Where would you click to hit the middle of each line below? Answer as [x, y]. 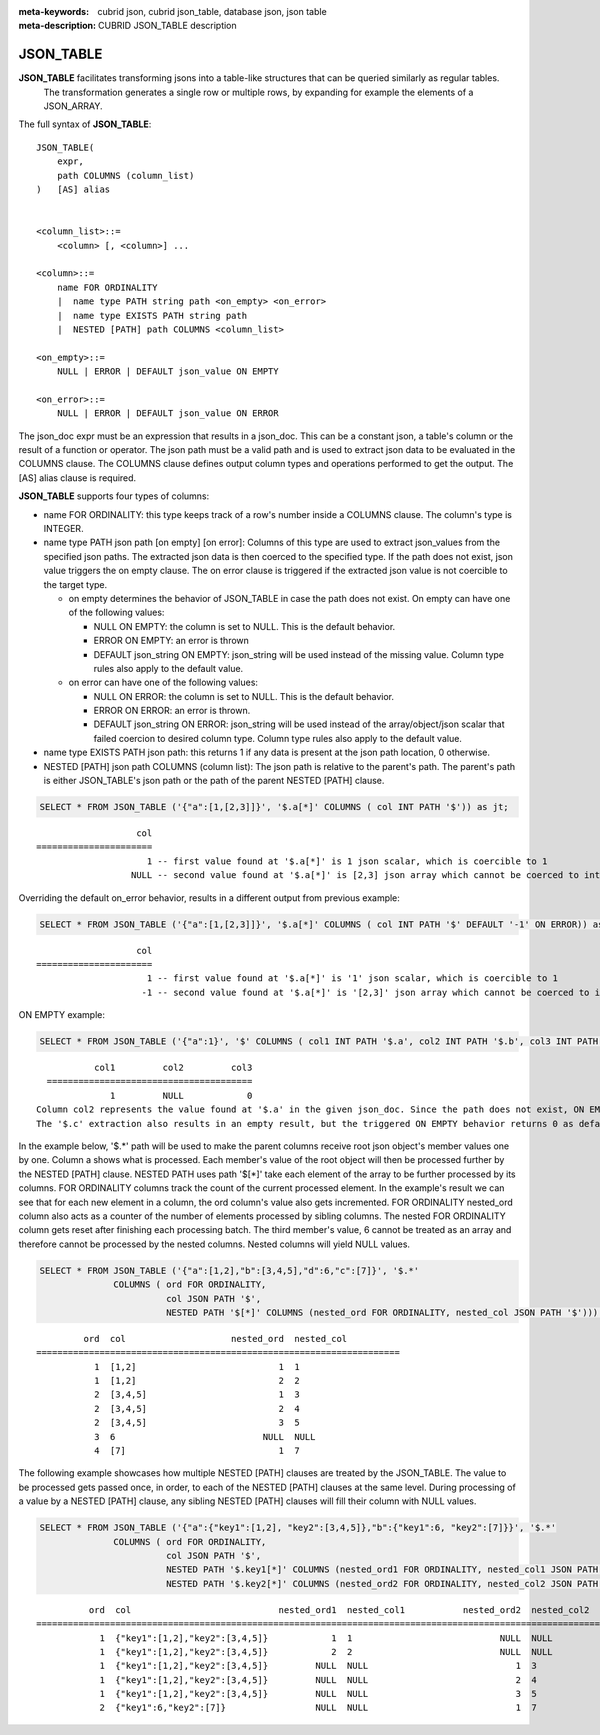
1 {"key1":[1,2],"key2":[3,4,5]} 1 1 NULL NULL [326, 1638]
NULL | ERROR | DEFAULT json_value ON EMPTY [167, 371]
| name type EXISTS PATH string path [152, 315]
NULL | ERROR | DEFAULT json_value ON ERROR [167, 413]
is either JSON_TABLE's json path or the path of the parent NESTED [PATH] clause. [214, 781]
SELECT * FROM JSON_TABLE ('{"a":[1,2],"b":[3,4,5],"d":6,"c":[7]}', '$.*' [229, 1270]
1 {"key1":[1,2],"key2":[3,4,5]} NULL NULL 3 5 [318, 1694]
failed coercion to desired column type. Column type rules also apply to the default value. [277, 738]
